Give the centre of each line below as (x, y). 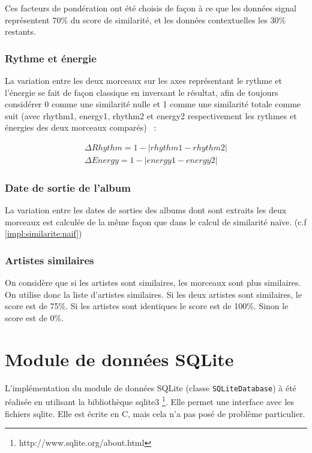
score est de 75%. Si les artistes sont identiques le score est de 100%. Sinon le (147, 306)
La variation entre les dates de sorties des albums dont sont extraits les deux (146, 210)
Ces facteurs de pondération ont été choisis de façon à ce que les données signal (151, 8)
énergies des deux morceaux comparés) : (81, 127)
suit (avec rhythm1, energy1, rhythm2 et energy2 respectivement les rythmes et (151, 115)
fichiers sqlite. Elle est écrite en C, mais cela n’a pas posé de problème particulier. (155, 413)
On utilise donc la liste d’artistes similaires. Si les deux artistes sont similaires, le (153, 294)
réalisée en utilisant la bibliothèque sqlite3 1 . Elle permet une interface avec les (150, 401)
